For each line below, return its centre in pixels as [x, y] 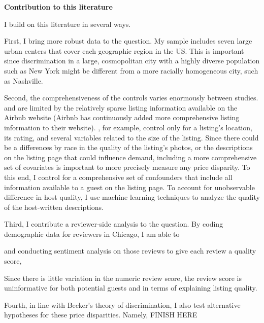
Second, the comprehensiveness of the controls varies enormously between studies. [131, 98]
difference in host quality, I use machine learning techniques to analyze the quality [132, 197]
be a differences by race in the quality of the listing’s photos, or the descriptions [128, 147]
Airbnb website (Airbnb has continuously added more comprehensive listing [122, 117]
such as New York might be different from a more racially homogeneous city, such [131, 70]
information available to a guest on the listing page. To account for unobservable [129, 187]
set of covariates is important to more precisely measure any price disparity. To [127, 167]
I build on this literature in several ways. [68, 24]
